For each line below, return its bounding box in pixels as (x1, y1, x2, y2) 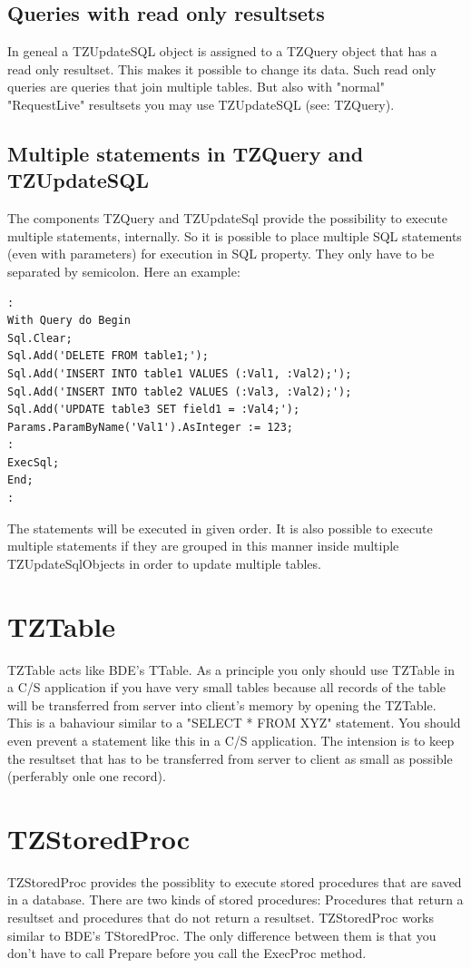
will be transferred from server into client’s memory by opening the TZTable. (7, 695, 437, 714)
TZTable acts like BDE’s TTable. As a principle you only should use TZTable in (7, 660, 455, 679)
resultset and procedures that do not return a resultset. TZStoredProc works (7, 908, 435, 927)
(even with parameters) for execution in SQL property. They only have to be (7, 244, 435, 263)
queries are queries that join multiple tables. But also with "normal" (7, 77, 385, 96)
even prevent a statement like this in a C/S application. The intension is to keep (7, 730, 455, 749)
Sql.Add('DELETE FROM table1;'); (7, 349, 209, 363)
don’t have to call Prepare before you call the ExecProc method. (7, 944, 367, 963)
